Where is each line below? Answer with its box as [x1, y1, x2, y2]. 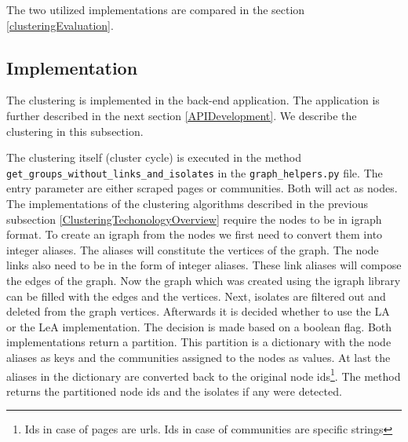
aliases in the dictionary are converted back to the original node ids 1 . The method [6, 365, 401, 384]
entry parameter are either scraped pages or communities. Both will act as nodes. [6, 180, 398, 196]
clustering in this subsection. [6, 122, 144, 139]
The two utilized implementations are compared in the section [6, 2, 305, 17]
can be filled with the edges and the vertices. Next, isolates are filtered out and [6, 287, 386, 304]
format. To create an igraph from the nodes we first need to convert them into [6, 226, 383, 243]
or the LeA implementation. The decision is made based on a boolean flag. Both [6, 318, 392, 334]
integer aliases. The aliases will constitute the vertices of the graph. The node [6, 241, 379, 258]
